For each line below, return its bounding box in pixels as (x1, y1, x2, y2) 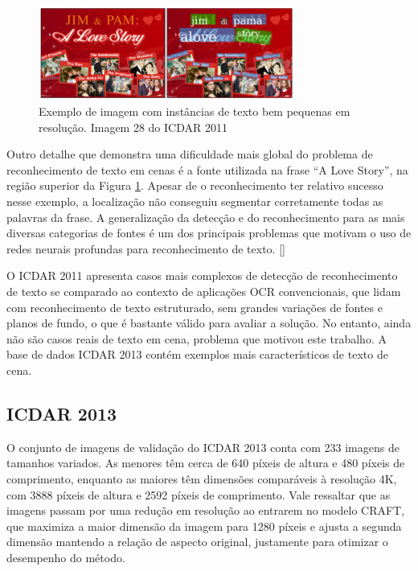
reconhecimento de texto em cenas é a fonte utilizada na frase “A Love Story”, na (6, 161, 408, 178)
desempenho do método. (6, 548, 125, 565)
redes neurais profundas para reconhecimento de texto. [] (6, 240, 285, 257)
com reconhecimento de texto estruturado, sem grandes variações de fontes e (6, 298, 383, 315)
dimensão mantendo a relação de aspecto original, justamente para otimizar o (6, 533, 388, 550)
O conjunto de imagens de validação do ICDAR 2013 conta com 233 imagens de (6, 438, 400, 455)
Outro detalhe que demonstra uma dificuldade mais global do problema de (6, 146, 373, 162)
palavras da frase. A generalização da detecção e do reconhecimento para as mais (6, 208, 405, 225)
